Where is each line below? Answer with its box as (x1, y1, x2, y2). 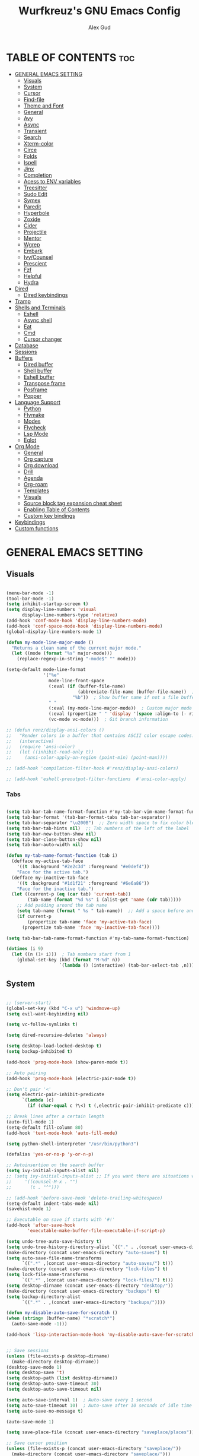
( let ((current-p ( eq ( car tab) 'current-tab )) (11, 891, 131, 897)
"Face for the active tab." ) (17, 869, 89, 875)
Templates (23, 487, 49, 494)
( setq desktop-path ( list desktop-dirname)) (6, 1375, 118, 1381)
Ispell (23, 159, 37, 166)
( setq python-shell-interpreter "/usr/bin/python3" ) (6, 1141, 139, 1147)
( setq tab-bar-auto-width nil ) (6, 842, 84, 848)
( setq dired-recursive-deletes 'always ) (6, 1032, 108, 1039)
